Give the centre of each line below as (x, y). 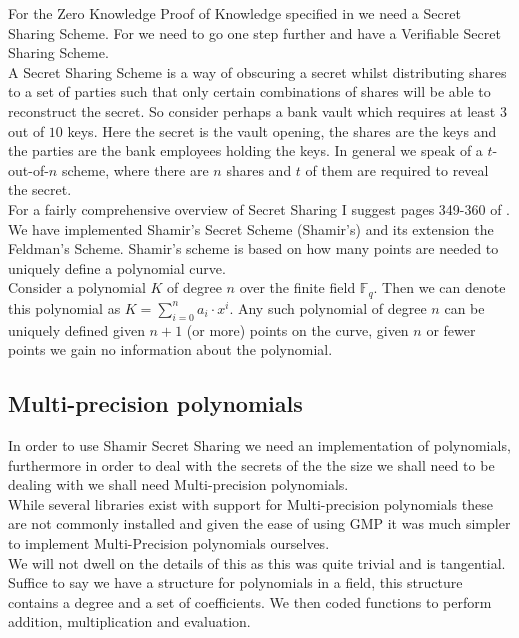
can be (464, 307)
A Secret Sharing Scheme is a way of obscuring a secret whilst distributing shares (257, 71)
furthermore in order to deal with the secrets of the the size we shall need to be (251, 464)
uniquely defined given (76, 329)
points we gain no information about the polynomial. (170, 349)
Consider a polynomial (77, 287)
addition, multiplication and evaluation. (129, 621)
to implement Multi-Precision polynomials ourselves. (169, 542)
